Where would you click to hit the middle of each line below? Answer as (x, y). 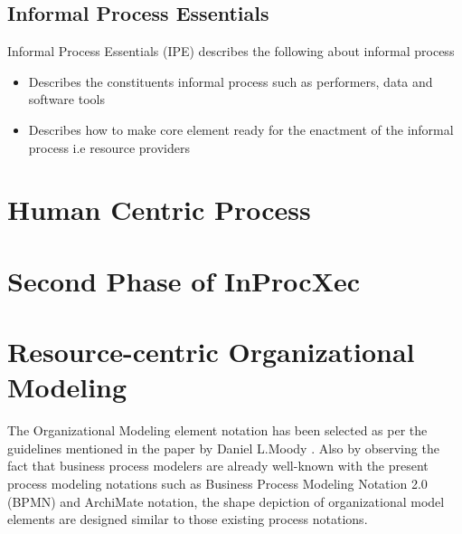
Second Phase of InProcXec (184, 280)
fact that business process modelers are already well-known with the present (218, 466)
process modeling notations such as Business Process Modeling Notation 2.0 (217, 484)
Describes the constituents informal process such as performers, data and (231, 81)
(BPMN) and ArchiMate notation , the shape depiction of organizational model (226, 501)
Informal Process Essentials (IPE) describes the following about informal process (231, 51)
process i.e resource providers (109, 147)
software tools (66, 99)
